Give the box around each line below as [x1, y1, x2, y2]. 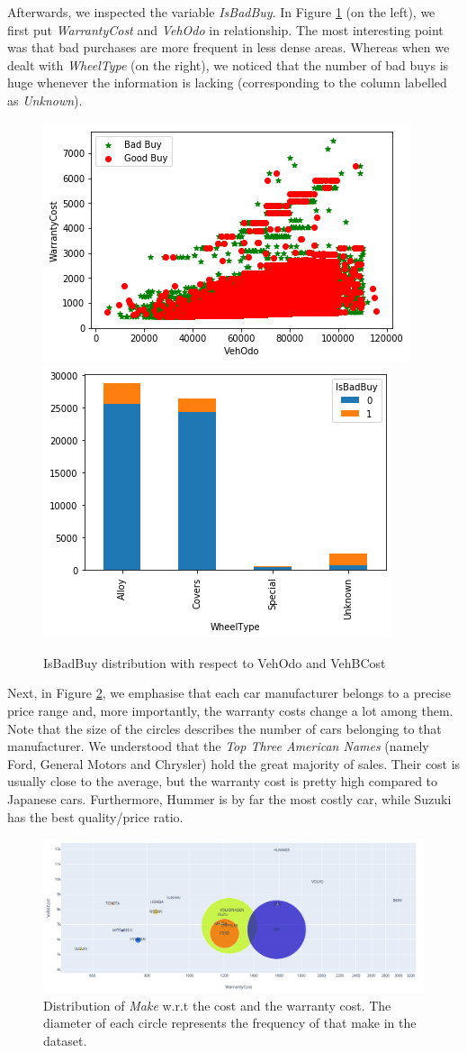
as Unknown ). [7, 90, 83, 109]
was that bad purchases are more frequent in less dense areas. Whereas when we [7, 38, 450, 57]
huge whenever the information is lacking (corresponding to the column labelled [7, 73, 447, 92]
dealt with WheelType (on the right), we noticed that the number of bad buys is [7, 55, 449, 74]
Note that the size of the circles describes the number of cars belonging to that [7, 719, 442, 737]
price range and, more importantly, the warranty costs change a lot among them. [7, 700, 454, 719]
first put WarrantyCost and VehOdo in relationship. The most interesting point [7, 20, 444, 39]
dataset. [43, 1030, 87, 1049]
